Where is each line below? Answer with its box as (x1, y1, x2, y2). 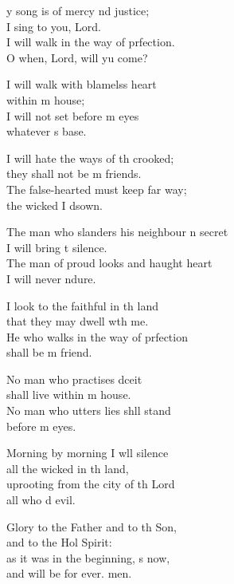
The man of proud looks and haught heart (6, 255, 213, 271)
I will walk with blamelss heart (6, 76, 157, 93)
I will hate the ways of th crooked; (6, 149, 174, 166)
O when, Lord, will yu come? (6, 49, 148, 65)
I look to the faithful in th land (6, 297, 158, 314)
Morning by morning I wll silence (6, 444, 169, 461)
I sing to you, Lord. (6, 18, 101, 34)
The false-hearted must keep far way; (6, 180, 187, 197)
